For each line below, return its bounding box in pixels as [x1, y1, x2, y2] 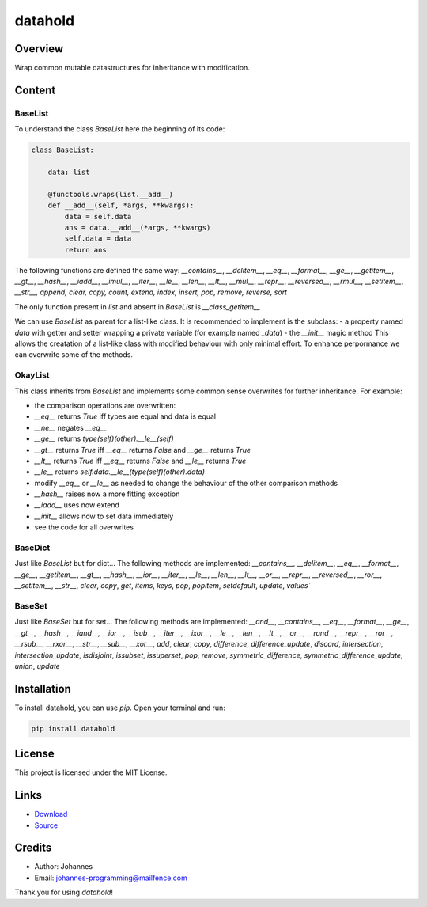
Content [14, 83, 56, 97]
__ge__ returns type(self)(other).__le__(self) [34, 434, 174, 443]
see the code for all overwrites [34, 522, 134, 532]
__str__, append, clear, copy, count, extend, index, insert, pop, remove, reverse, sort [14, 287, 288, 297]
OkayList [14, 370, 51, 381]
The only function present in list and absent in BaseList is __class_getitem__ [14, 302, 261, 312]
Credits [14, 841, 52, 855]
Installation [14, 681, 71, 696]
